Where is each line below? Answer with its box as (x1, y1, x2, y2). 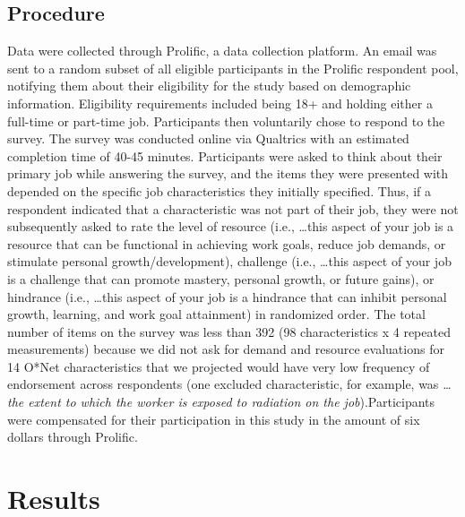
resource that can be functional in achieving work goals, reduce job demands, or (7, 234, 446, 253)
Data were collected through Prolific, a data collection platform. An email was (7, 41, 437, 60)
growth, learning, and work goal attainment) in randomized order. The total (7, 305, 426, 323)
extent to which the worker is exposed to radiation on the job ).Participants (28, 392, 435, 411)
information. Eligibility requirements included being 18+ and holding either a (7, 93, 433, 112)
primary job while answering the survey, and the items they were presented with (7, 164, 449, 183)
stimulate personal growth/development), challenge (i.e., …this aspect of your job (7, 252, 452, 271)
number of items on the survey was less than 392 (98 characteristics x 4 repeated (7, 322, 451, 340)
